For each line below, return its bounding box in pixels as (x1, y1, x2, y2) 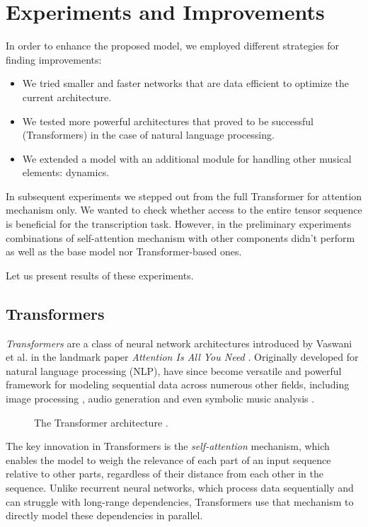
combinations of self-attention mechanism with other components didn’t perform (6, 230, 355, 245)
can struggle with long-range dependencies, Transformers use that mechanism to (6, 494, 354, 509)
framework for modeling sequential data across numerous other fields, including (6, 377, 350, 392)
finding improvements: (6, 52, 102, 66)
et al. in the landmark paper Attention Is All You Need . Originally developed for (6, 349, 359, 364)
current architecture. (22, 89, 112, 104)
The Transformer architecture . (34, 415, 168, 429)
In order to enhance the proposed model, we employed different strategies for (6, 38, 339, 53)
